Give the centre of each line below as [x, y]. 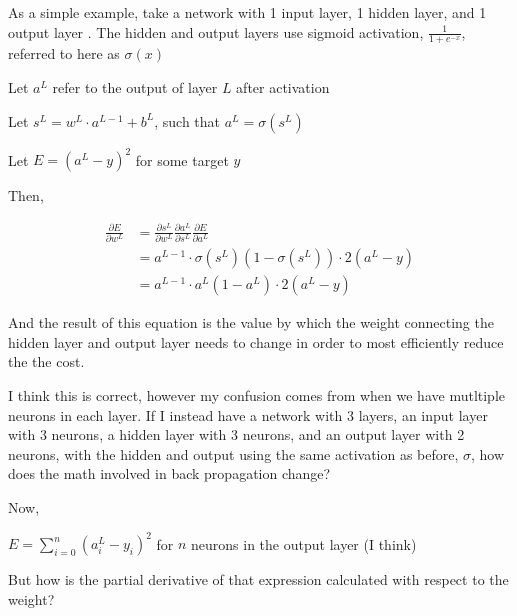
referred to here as [64, 53]
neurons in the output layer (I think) [304, 543]
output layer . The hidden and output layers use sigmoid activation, [216, 31]
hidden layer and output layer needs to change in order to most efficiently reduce [256, 341]
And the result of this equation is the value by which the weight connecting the [251, 322]
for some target [182, 159]
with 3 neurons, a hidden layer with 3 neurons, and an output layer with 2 [236, 434]
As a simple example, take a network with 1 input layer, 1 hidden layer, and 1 [247, 12]
